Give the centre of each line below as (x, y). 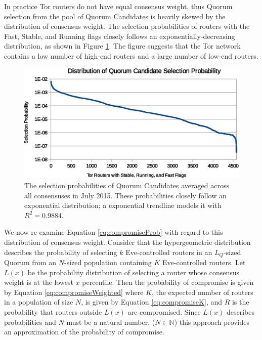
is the (241, 302)
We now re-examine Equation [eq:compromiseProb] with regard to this (114, 232)
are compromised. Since (164, 311)
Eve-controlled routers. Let (204, 262)
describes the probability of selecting (61, 252)
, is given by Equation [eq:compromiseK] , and (151, 302)
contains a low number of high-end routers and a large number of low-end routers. (131, 55)
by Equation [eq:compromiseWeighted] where (74, 292)
